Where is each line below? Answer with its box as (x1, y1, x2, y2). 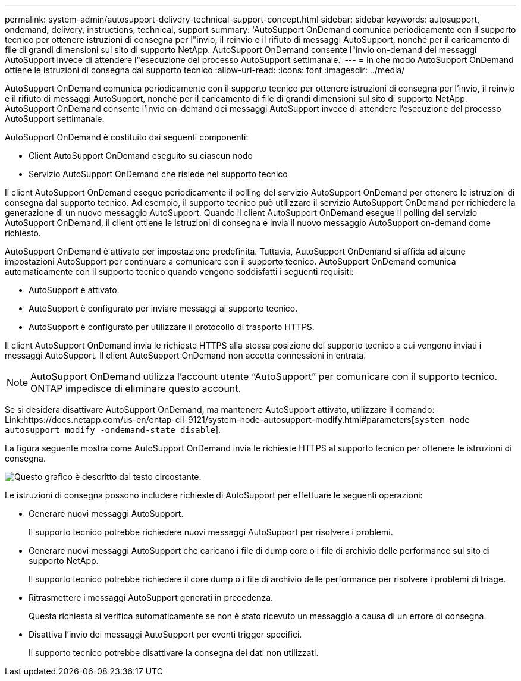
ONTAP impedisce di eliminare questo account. (30, 382, 241, 394)
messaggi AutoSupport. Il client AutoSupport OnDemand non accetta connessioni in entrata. (5, 350, 366, 360)
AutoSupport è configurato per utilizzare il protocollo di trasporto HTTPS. (29, 322, 315, 332)
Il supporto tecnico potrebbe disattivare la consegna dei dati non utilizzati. (29, 648, 319, 658)
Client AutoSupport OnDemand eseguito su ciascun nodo (29, 150, 253, 161)
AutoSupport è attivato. (29, 285, 120, 295)
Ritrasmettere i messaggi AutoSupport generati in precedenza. (29, 592, 274, 602)
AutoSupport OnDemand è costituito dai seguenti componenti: (5, 132, 249, 142)
